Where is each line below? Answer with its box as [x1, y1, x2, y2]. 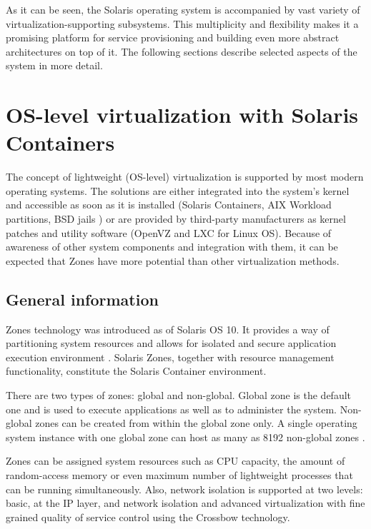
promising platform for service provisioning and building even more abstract [6, 30, 340, 45]
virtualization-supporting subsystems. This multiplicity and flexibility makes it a [6, 16, 359, 31]
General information [6, 288, 159, 310]
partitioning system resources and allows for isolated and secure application [6, 336, 337, 351]
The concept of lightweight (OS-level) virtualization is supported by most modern [6, 169, 364, 184]
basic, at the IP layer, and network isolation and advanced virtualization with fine [6, 495, 365, 510]
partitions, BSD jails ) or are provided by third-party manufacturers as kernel [6, 211, 346, 226]
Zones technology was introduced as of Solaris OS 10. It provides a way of [6, 321, 330, 336]
